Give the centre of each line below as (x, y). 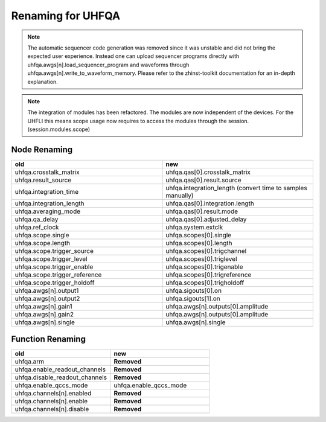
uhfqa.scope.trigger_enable (54, 267)
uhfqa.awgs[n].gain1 (43, 306)
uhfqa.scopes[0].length (199, 243)
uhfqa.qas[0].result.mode (202, 211)
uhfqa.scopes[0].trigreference (209, 275)
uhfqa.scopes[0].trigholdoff (205, 283)
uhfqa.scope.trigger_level (51, 258)
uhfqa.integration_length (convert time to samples (236, 188)
